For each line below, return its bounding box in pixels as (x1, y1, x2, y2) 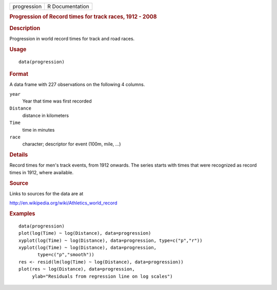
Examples (9, 210, 35, 217)
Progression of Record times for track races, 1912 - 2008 (9, 13, 157, 20)
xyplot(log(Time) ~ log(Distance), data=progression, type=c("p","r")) (18, 237, 203, 243)
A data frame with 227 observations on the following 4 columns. (9, 81, 145, 88)
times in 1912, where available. (9, 169, 74, 175)
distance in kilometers (22, 112, 69, 118)
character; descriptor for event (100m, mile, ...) (22, 141, 121, 147)
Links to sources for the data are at (9, 190, 84, 197)
